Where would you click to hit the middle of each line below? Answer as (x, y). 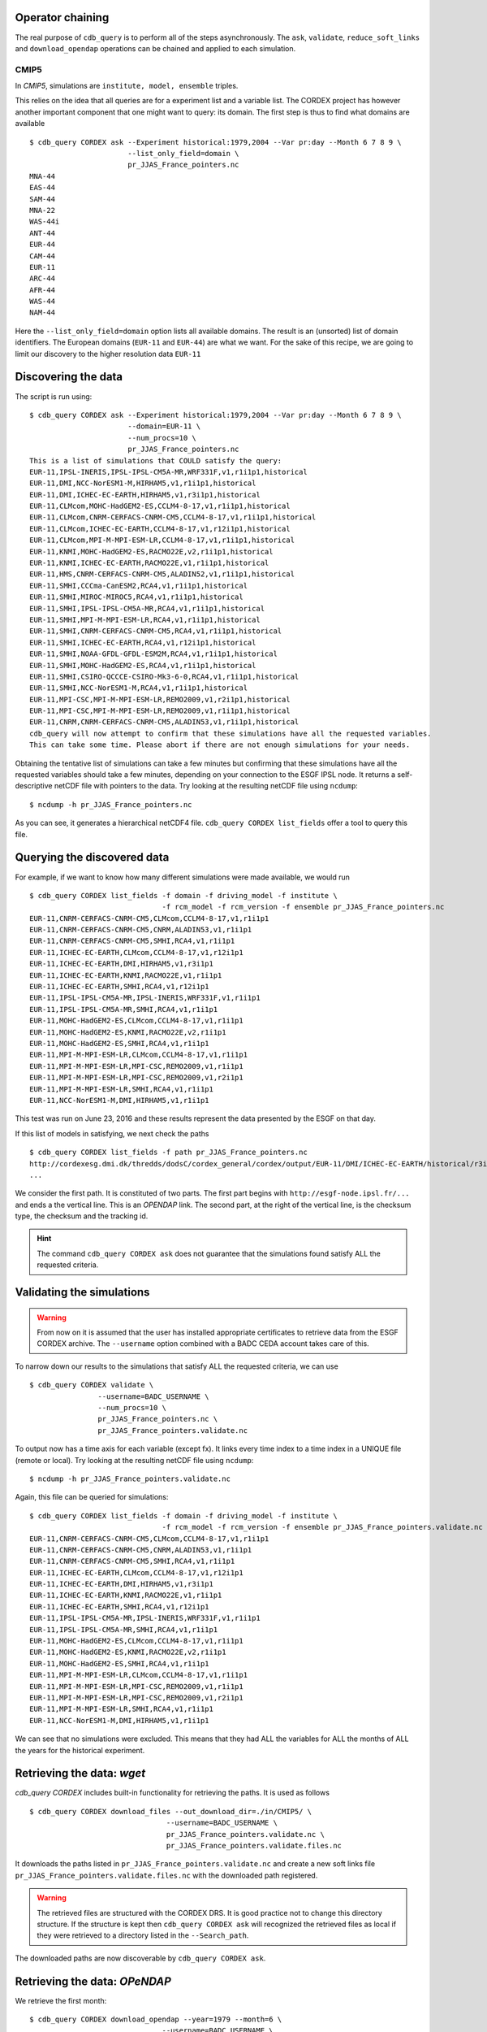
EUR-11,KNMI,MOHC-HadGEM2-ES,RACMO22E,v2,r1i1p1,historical (151, 551)
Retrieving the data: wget (80, 1773)
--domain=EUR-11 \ (164, 426)
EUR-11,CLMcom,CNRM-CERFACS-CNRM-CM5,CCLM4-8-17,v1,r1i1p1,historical (173, 517)
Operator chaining (62, 17)
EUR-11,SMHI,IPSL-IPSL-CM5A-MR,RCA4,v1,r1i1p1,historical (147, 608)
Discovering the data (69, 377)
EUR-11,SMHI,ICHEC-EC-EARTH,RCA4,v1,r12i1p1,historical (143, 643)
